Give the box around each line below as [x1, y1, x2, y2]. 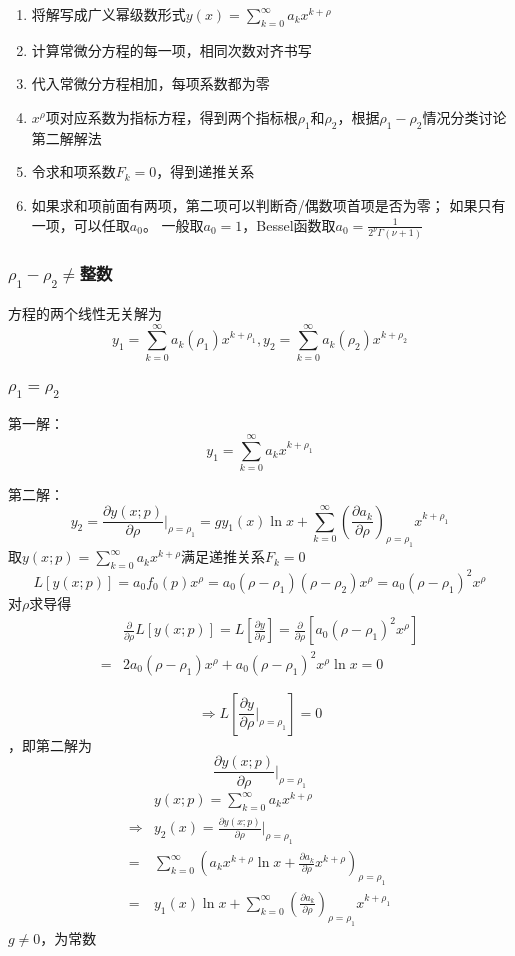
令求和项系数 [31, 161, 116, 182]
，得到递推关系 [156, 161, 255, 182]
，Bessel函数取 [242, 214, 336, 235]
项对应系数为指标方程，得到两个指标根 [45, 106, 298, 127]
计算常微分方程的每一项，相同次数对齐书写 [31, 39, 312, 60]
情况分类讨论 [422, 106, 507, 127]
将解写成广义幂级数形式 [31, 4, 186, 24]
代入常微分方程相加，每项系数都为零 [31, 73, 270, 94]
